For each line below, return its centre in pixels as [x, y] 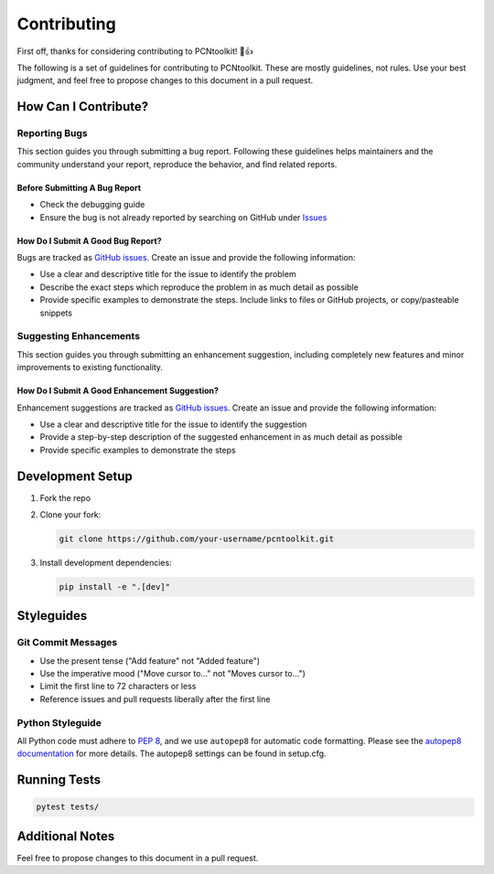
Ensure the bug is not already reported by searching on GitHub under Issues [183, 217]
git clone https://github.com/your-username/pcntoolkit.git [197, 538]
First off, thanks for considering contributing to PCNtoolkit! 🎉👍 [135, 51]
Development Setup [75, 476]
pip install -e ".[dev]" [115, 586]
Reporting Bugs [52, 133]
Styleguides [52, 616]
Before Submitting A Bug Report [79, 187]
